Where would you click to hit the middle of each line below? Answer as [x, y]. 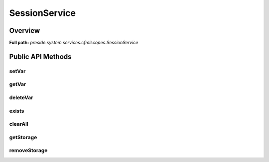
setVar [17, 71]
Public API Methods [40, 56]
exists [17, 111]
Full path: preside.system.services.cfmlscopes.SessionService [74, 43]
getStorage [23, 137]
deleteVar [21, 97]
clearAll [19, 124]
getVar [18, 84]
